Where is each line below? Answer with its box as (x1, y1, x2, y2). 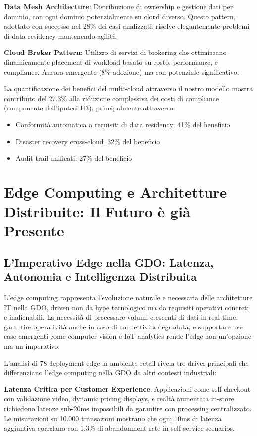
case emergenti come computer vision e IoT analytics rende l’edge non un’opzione (4, 331, 251, 341)
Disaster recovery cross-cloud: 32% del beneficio (15, 136, 160, 146)
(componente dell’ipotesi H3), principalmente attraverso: (4, 103, 175, 113)
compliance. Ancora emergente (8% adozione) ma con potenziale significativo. (4, 66, 239, 77)
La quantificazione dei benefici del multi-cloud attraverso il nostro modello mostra (4, 83, 253, 94)
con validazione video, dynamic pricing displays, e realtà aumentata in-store (4, 393, 234, 404)
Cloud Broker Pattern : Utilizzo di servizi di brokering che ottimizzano (4, 47, 227, 57)
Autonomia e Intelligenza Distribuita (4, 269, 197, 284)
